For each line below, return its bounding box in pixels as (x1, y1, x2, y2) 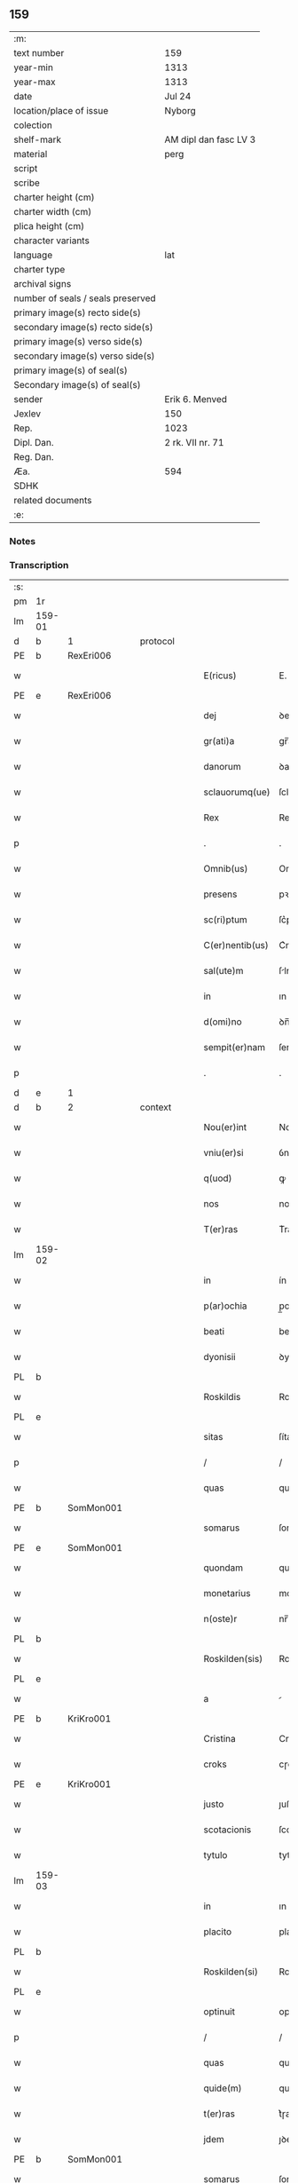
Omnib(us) (203, 863, 248, 875)
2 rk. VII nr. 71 (164, 436, 224, 448)
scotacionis (203, 1823, 252, 1836)
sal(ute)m (203, 965, 244, 977)
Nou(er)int (203, 1121, 247, 1134)
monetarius (203, 1587, 251, 1600)
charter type (13, 263, 66, 275)
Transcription (9, 558, 69, 571)
